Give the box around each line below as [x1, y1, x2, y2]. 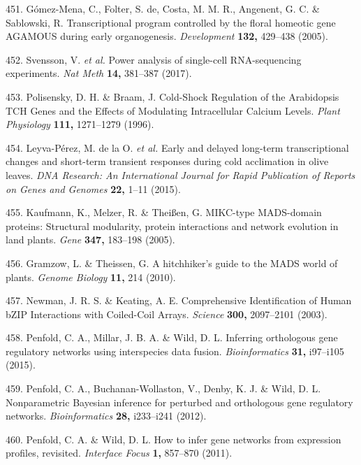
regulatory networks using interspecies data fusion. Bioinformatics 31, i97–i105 [6, 343, 344, 358]
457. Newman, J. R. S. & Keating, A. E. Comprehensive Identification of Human [6, 293, 352, 308]
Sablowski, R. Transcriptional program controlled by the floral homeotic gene [6, 15, 336, 29]
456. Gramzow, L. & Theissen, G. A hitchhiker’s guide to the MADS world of [6, 255, 338, 270]
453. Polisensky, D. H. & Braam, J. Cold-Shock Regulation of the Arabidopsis [6, 89, 339, 103]
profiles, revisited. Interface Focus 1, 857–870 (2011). [6, 445, 233, 460]
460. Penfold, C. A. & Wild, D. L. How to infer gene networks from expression [6, 431, 341, 446]
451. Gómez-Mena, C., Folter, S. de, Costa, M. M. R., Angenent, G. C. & [6, 1, 320, 15]
